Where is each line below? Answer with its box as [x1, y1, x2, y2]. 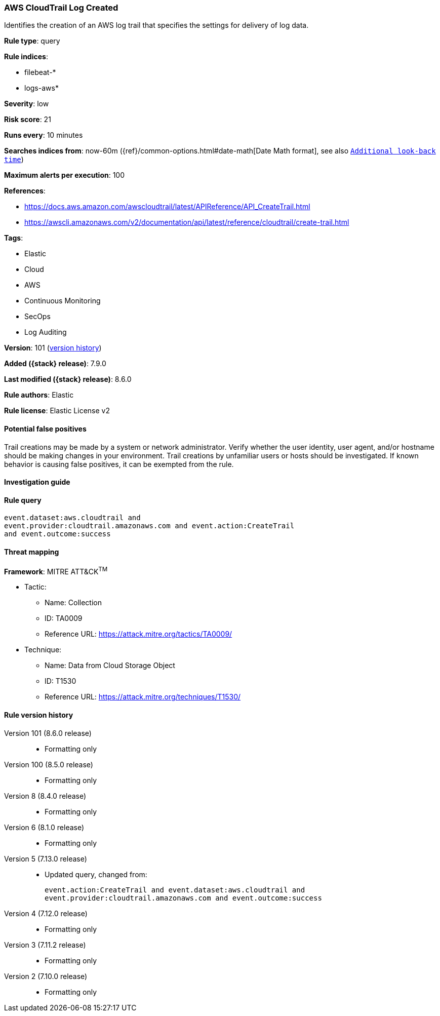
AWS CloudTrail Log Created [4, 3, 118, 13]
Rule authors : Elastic [4, 390, 74, 400]
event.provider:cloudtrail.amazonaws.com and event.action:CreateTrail [4, 522, 295, 530]
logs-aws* [24, 84, 59, 93]
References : [4, 186, 46, 196]
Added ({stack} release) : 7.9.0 [4, 359, 106, 368]
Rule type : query [4, 36, 60, 46]
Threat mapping [4, 548, 59, 557]
